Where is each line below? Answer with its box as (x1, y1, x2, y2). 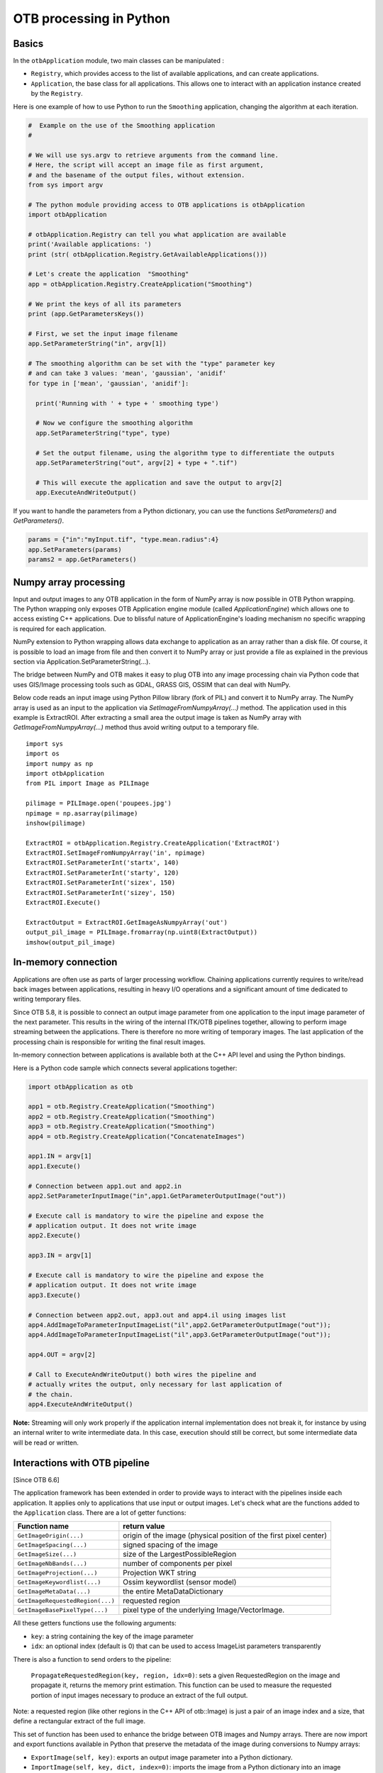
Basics (13, 38, 44, 50)
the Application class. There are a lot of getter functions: (13, 1508, 187, 1517)
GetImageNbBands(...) (17, 1560, 88, 1567)
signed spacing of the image (123, 1540, 218, 1550)
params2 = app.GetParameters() (28, 555, 138, 564)
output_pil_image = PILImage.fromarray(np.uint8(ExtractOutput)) (26, 928, 258, 936)
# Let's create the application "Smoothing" (28, 270, 189, 278)
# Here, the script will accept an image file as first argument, (28, 161, 264, 169)
